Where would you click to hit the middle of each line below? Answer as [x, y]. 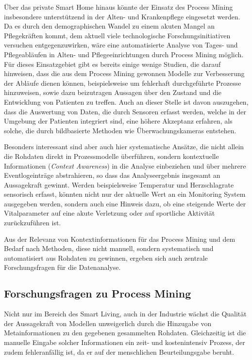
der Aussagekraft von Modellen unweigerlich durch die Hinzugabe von [108, 323]
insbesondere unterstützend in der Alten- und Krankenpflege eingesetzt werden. [122, 16]
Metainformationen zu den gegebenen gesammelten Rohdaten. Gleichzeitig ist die [125, 333]
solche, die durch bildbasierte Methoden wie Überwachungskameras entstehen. [120, 130]
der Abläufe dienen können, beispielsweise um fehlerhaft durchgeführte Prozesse [123, 83]
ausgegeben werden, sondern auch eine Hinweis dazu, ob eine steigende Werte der [125, 203]
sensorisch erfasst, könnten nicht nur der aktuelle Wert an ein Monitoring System [125, 194]
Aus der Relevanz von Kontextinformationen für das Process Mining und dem [120, 239]
